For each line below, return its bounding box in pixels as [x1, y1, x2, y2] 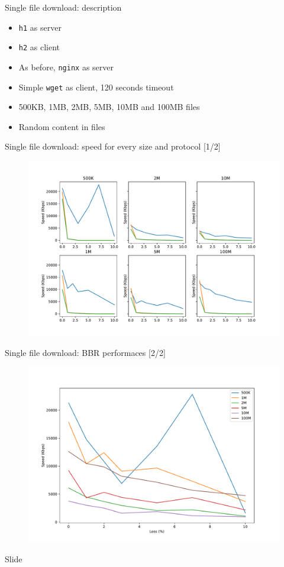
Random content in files [18, 120, 105, 132]
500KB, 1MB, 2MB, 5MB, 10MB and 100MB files [18, 101, 200, 113]
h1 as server [18, 21, 62, 33]
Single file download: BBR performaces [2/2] [5, 346, 166, 359]
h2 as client [18, 41, 60, 53]
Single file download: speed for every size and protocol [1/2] [5, 140, 221, 153]
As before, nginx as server [18, 60, 114, 73]
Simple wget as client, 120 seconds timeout [18, 80, 174, 93]
